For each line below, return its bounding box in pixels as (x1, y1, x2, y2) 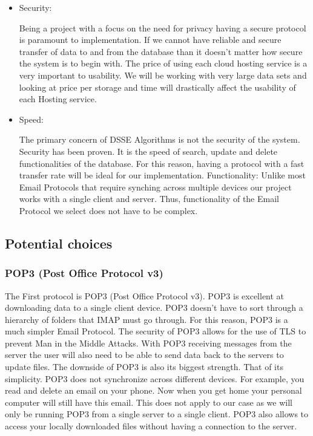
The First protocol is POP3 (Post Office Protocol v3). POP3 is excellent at (5, 289, 285, 302)
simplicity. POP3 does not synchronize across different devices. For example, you (5, 372, 305, 385)
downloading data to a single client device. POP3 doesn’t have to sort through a (5, 301, 303, 314)
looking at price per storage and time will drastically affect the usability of (19, 80, 296, 93)
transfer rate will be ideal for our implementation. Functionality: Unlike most (19, 169, 306, 181)
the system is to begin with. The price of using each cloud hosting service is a (19, 57, 308, 70)
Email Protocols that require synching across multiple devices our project (19, 180, 292, 193)
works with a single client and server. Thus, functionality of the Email (19, 192, 279, 205)
